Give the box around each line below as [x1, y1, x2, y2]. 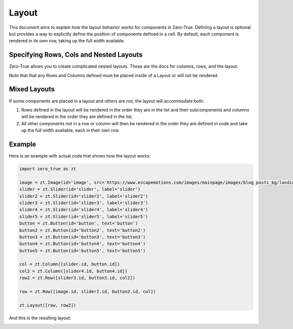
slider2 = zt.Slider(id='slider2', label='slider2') [19, 193, 148, 199]
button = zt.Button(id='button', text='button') [19, 221, 138, 226]
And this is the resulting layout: [9, 315, 71, 321]
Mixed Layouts [9, 85, 55, 94]
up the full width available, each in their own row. [21, 127, 120, 134]
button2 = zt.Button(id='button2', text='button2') [19, 227, 146, 233]
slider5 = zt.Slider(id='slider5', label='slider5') [19, 213, 148, 219]
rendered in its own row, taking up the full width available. [9, 38, 125, 44]
